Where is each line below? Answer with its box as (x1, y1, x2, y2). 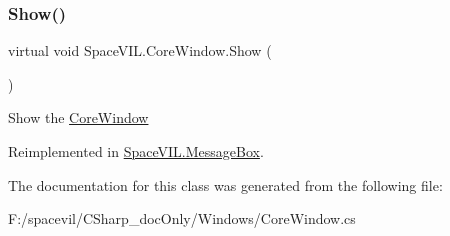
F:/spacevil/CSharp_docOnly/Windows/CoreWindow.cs (8, 208, 356, 229)
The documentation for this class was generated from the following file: (8, 174, 443, 195)
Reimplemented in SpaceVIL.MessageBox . (8, 141, 264, 161)
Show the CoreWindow (8, 107, 149, 128)
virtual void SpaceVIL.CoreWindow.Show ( (8, 40, 272, 61)
